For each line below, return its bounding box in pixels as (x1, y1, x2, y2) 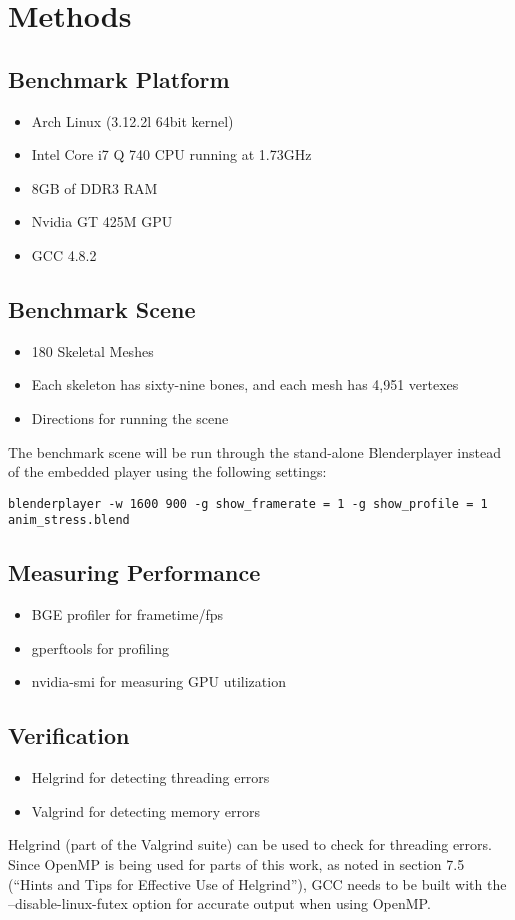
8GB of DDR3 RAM (31, 177, 158, 198)
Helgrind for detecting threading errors (31, 767, 270, 788)
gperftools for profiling (31, 637, 169, 658)
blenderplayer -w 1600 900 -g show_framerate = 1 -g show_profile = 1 (8, 496, 488, 511)
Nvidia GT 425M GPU (31, 211, 173, 232)
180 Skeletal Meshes (31, 340, 154, 361)
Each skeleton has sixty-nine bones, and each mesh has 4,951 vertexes (31, 374, 459, 395)
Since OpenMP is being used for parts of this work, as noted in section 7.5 (8, 854, 465, 874)
